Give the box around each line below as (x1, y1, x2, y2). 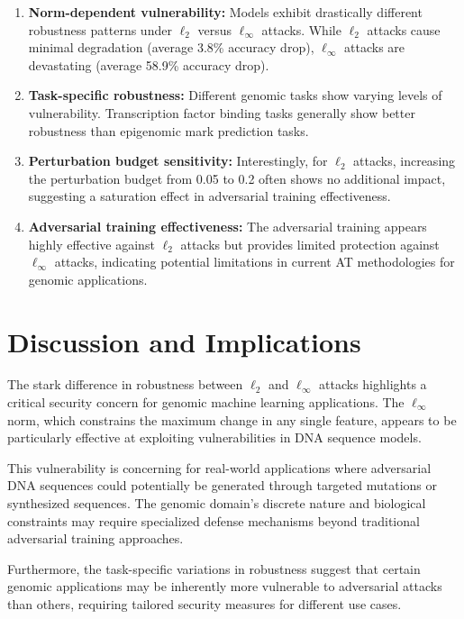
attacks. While (261, 20, 341, 39)
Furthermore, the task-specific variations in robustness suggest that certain (7, 559, 421, 578)
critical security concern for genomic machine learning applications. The (7, 393, 405, 412)
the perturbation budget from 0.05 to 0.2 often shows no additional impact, (28, 168, 446, 187)
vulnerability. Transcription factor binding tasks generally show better (28, 103, 415, 122)
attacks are (344, 38, 405, 57)
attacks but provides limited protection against (180, 234, 440, 253)
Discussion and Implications (7, 323, 361, 360)
